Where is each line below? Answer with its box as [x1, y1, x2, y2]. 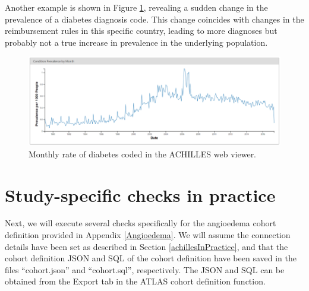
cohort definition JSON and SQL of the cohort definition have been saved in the [5, 252, 297, 264]
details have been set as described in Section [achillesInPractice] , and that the [5, 240, 288, 252]
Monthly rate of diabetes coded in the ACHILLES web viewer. [29, 147, 257, 160]
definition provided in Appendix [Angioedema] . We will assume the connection [5, 229, 291, 241]
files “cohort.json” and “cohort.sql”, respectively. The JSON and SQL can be [5, 263, 285, 276]
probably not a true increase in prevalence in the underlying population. [5, 36, 268, 48]
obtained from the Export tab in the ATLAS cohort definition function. [5, 275, 266, 287]
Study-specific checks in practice [5, 182, 276, 207]
